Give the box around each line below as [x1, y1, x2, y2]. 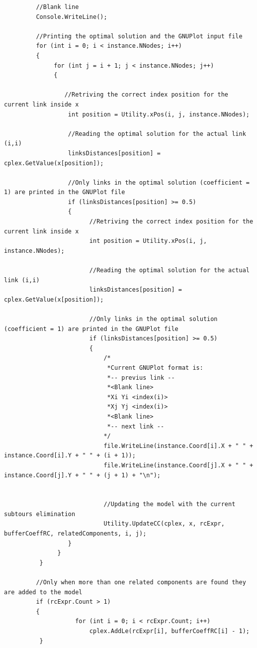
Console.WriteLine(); [36, 13, 107, 20]
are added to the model [4, 588, 83, 596]
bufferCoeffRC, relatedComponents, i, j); [4, 530, 147, 538]
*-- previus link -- [107, 374, 175, 381]
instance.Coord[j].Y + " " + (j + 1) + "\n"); [4, 471, 161, 479]
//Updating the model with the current [103, 501, 236, 508]
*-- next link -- [107, 423, 165, 430]
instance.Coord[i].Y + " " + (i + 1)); [4, 452, 136, 459]
